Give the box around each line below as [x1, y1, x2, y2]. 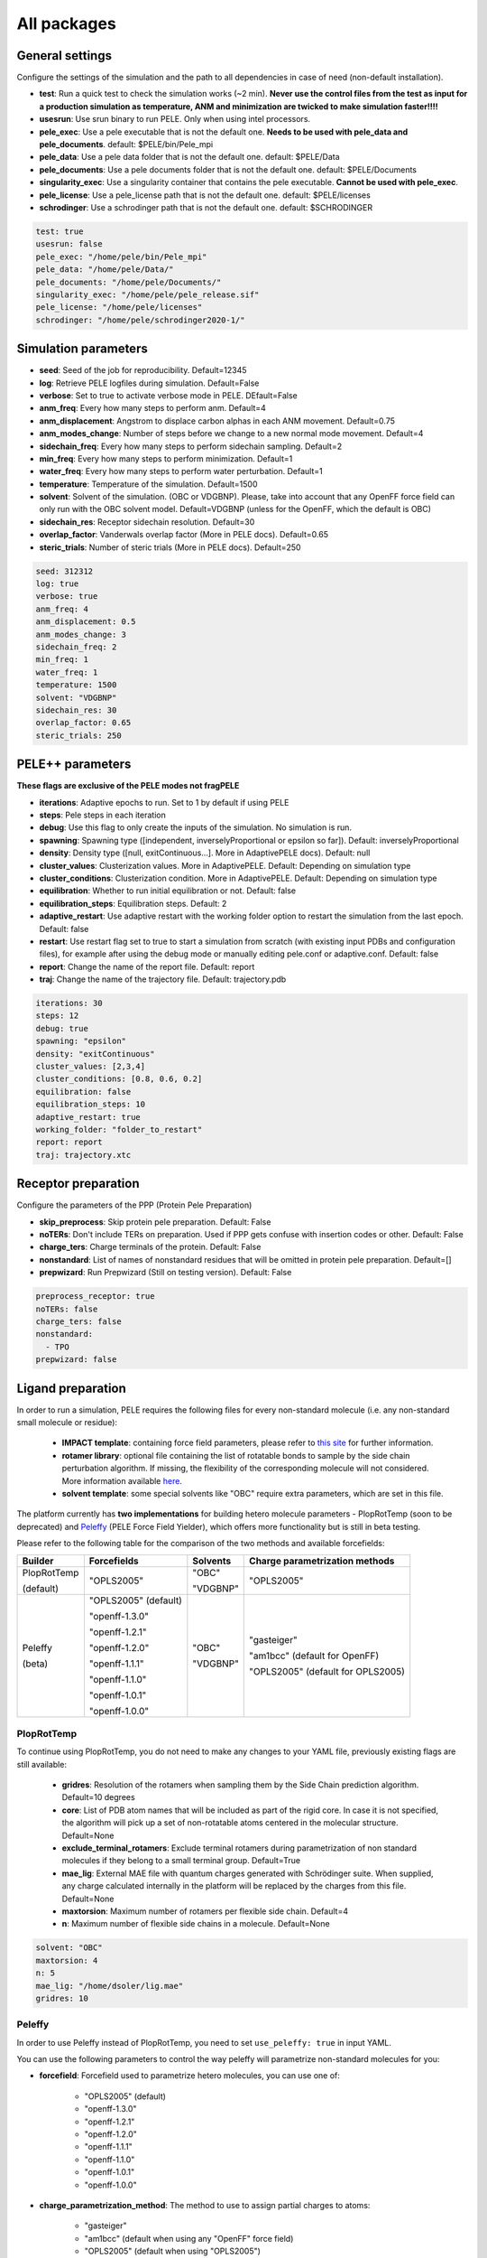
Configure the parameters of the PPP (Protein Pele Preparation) [16, 1199, 253, 1210]
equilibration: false [35, 1087, 132, 1096]
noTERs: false [35, 1303, 98, 1314]
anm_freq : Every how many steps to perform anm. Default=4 [39, 403, 266, 414]
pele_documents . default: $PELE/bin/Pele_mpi [39, 139, 214, 150]
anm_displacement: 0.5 [35, 617, 136, 627]
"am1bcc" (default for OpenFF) [249, 1649, 380, 1662]
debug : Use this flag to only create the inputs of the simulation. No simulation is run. [39, 822, 352, 833]
